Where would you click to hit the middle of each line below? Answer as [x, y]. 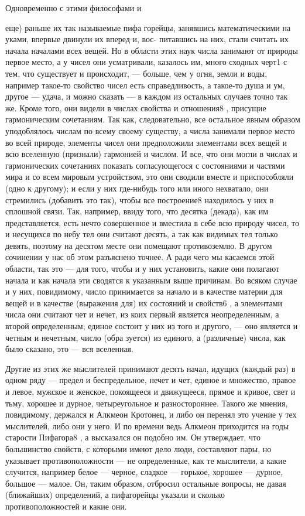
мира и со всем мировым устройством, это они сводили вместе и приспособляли [150, 177]
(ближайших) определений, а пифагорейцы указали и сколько [115, 495]
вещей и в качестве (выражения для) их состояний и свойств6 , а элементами [144, 303]
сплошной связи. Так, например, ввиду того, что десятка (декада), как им [137, 211]
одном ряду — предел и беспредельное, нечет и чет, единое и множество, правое [151, 380]
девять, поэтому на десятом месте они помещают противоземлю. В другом [139, 245]
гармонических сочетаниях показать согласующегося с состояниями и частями [145, 165]
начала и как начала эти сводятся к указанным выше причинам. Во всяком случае [151, 280]
